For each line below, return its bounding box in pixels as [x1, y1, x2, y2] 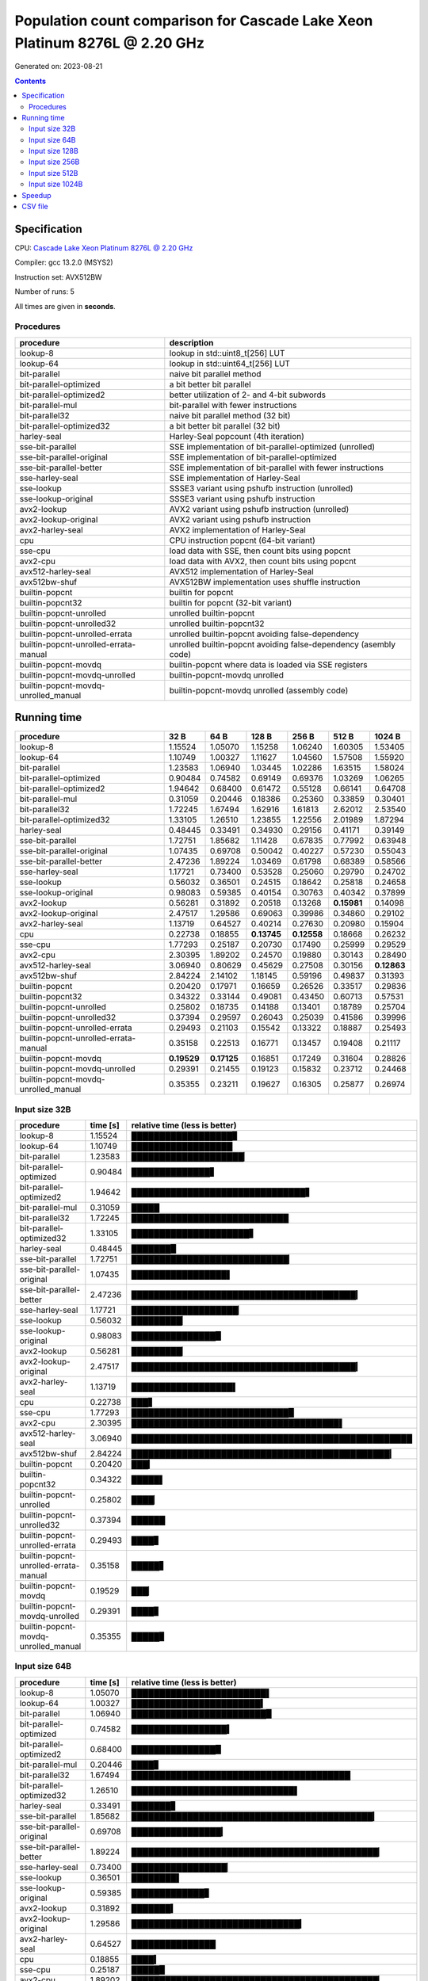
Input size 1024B [29, 179, 83, 189]
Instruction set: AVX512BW [14, 272, 102, 281]
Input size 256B [29, 157, 80, 166]
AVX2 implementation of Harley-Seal [169, 524, 307, 535]
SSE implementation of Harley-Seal [169, 472, 300, 483]
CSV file [21, 202, 48, 212]
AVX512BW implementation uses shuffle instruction [169, 576, 361, 587]
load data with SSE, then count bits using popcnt [169, 545, 351, 556]
